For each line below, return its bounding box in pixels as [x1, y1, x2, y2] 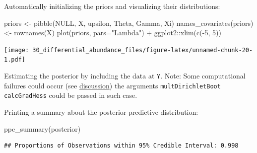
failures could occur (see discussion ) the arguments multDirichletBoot [4, 80, 221, 90]
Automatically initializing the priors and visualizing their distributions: [4, 1, 220, 11]
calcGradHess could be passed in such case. [4, 90, 137, 100]
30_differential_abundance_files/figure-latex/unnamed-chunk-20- [32, 46, 253, 54]
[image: [4, 46, 29, 54]
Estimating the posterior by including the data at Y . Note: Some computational [4, 71, 246, 81]
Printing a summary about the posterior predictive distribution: [4, 107, 198, 117]
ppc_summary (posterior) [4, 123, 81, 134]
